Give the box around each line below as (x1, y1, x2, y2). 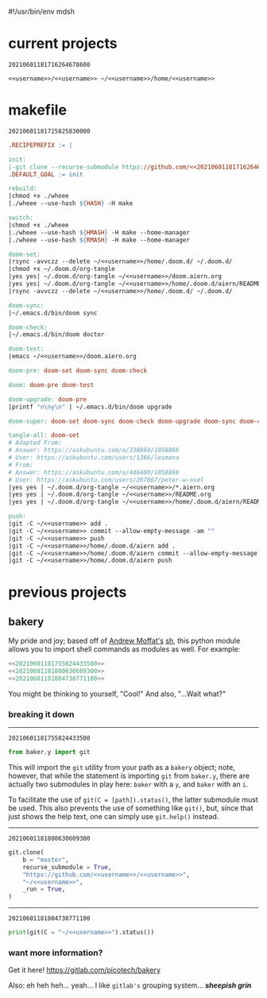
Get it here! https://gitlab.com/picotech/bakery (8, 965, 161, 975)
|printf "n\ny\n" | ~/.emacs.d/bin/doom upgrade (8, 403, 172, 411)
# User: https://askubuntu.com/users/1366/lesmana (8, 454, 180, 462)
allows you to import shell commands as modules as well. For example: (8, 644, 241, 654)
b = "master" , (22, 856, 69, 864)
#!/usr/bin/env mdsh (8, 7, 75, 16)
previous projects (8, 583, 127, 602)
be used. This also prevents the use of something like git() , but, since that (8, 803, 253, 813)
